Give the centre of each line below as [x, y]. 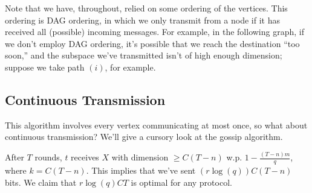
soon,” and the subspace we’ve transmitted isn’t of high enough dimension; [144, 55]
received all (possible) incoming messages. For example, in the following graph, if [154, 32]
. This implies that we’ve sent [141, 170]
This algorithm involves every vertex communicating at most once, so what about [156, 125]
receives [85, 157]
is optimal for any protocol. [181, 182]
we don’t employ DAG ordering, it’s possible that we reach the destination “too [152, 43]
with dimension [140, 157]
